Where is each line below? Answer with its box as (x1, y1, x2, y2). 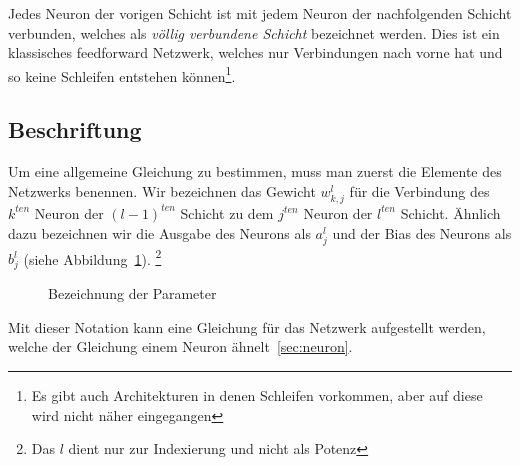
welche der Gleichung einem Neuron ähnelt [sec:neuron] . (8, 336, 353, 357)
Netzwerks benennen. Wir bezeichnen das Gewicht (8, 180, 316, 201)
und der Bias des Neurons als (332, 222, 512, 243)
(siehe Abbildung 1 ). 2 (23, 245, 162, 269)
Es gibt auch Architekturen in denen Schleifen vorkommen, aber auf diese (31, 384, 483, 405)
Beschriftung (8, 114, 142, 145)
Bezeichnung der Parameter (48, 283, 217, 304)
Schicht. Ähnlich (400, 202, 501, 223)
